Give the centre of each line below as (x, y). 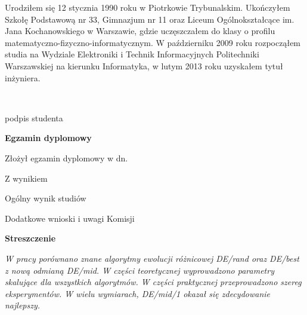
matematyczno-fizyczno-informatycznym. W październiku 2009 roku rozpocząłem (153, 42)
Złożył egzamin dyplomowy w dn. (66, 157)
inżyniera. (23, 77)
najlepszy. (23, 305)
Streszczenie (30, 238)
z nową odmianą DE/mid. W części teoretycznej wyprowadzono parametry (139, 270)
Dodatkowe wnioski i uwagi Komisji (70, 218)
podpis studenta (34, 117)
